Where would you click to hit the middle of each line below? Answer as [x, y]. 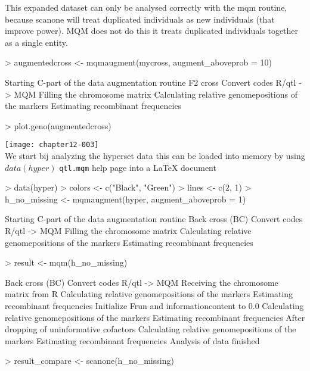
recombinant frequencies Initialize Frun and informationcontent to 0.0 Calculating [154, 305]
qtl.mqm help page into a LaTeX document [138, 167]
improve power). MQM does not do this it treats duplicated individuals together [152, 31]
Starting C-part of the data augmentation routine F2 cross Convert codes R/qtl [151, 82]
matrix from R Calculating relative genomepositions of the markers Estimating [149, 294]
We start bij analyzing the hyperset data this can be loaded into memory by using [155, 155]
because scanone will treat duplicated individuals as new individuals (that [140, 19]
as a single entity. [36, 42]
